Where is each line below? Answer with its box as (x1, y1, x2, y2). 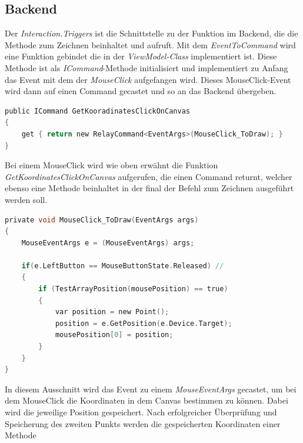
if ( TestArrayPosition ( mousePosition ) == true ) (38, 285, 228, 294)
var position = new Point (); (55, 308, 169, 317)
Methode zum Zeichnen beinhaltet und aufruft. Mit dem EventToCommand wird (5, 38, 296, 51)
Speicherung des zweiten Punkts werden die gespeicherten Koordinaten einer (5, 417, 281, 429)
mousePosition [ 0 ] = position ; (55, 331, 174, 339)
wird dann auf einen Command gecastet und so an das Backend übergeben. (5, 85, 277, 97)
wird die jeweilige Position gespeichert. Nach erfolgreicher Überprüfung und (5, 406, 277, 418)
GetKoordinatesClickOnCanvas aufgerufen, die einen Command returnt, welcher (5, 170, 292, 182)
